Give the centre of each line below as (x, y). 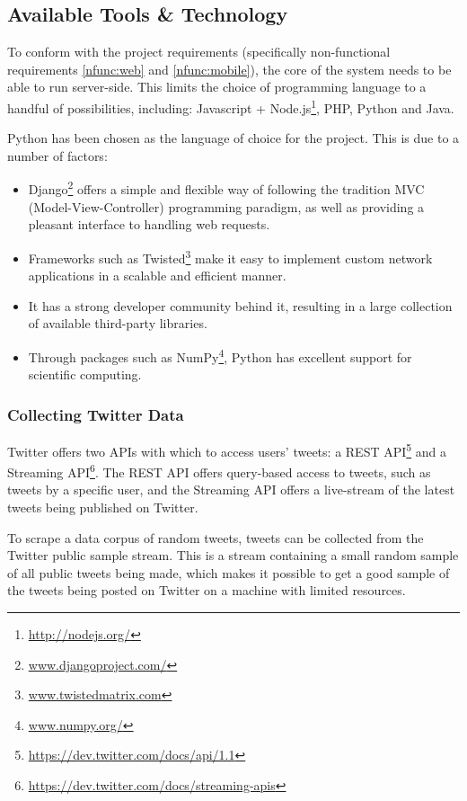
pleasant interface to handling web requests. (149, 224)
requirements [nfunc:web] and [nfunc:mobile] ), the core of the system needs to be (229, 69)
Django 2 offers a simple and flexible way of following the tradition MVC (226, 188)
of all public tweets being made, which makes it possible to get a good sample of (229, 572)
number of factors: (57, 155)
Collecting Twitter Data (96, 414)
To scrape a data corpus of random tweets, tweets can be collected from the (216, 537)
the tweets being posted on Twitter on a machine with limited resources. (207, 590)
